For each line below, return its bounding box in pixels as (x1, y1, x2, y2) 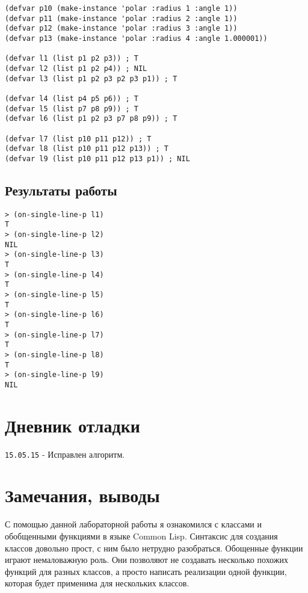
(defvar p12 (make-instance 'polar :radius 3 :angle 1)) (5, 24, 238, 33)
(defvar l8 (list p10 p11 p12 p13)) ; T (5, 144, 169, 153)
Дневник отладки (5, 413, 140, 437)
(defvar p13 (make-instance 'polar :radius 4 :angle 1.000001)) (5, 34, 268, 43)
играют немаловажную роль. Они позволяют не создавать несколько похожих (5, 553, 288, 566)
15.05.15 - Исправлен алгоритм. (5, 447, 125, 460)
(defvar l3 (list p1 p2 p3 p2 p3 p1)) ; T (5, 74, 177, 83)
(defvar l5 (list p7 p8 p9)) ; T (5, 104, 138, 113)
